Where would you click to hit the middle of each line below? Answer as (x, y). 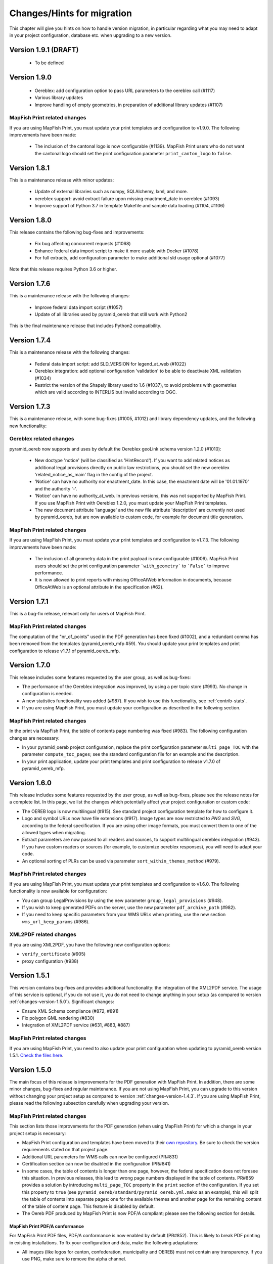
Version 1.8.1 (30, 168)
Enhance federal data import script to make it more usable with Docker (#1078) (117, 251)
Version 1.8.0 (31, 220)
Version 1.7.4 (30, 341)
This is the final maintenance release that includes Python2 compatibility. (85, 326)
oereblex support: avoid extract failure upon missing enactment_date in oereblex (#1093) (127, 198)
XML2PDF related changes (43, 934)
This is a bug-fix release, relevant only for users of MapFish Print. (78, 613)
